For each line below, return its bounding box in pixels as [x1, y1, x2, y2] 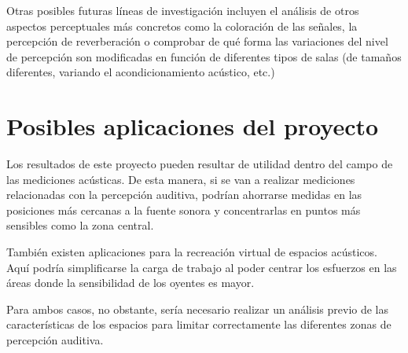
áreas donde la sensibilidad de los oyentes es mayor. [6, 274, 255, 291]
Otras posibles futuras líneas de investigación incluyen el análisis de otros [6, 2, 359, 18]
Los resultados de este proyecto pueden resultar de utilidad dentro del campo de [6, 156, 393, 172]
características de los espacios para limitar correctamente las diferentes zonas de [6, 316, 391, 333]
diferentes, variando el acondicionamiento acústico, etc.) [6, 64, 275, 80]
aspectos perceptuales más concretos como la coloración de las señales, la [6, 17, 358, 34]
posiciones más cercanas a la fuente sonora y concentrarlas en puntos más [6, 201, 361, 218]
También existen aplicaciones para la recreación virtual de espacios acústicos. [6, 244, 377, 260]
